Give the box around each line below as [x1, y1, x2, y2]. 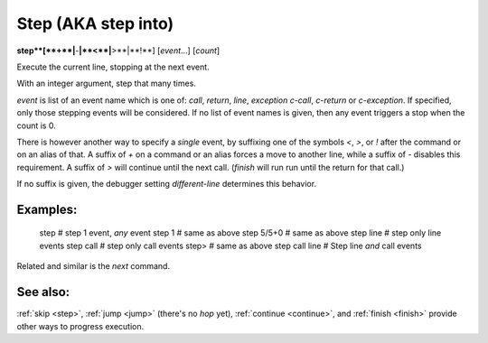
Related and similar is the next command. [16, 261, 171, 272]
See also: [16, 284, 70, 300]
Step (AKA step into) [16, 14, 174, 33]
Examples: [16, 201, 78, 217]
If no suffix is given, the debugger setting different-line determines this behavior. [16, 179, 316, 190]
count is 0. [16, 120, 56, 131]
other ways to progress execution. [16, 320, 145, 331]
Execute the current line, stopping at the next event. [16, 61, 210, 72]
